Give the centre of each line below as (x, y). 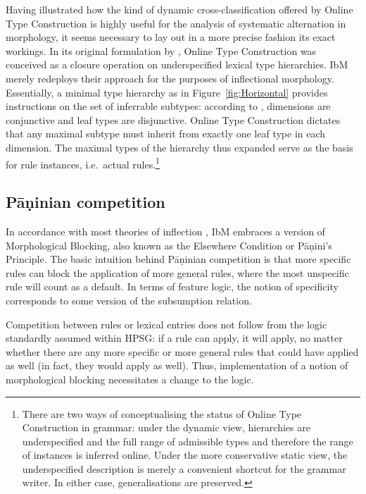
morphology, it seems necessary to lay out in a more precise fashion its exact (171, 37)
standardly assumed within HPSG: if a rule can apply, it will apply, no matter (174, 338)
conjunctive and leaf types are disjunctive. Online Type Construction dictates (173, 119)
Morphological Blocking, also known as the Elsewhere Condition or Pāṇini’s (169, 245)
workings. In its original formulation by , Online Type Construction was (161, 50)
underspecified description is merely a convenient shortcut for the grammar (184, 468)
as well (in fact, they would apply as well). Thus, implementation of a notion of (177, 365)
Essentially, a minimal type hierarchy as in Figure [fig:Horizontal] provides (167, 92)
